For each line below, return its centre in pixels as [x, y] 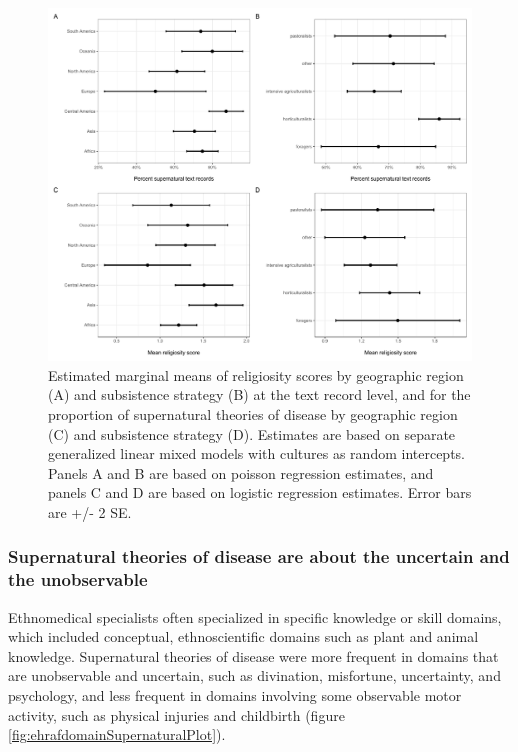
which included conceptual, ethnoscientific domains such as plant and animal [243, 636]
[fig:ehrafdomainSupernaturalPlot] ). [117, 734]
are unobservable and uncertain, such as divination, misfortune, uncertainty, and [254, 675]
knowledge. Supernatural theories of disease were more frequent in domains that [253, 655]
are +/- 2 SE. [90, 511]
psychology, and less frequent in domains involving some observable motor [235, 695]
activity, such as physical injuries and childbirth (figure [176, 714]
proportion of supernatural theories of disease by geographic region [253, 413]
